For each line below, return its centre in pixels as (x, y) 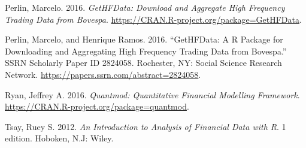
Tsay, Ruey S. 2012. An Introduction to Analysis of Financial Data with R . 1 (146, 126)
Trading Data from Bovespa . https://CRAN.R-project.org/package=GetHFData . (153, 19)
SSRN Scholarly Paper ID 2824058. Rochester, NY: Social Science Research (143, 63)
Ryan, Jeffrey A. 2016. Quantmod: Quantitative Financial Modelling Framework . (152, 94)
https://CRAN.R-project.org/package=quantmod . (97, 106)
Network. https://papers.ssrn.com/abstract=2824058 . (103, 74)
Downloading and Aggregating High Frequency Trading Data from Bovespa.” (146, 51)
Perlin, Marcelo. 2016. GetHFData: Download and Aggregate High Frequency (145, 7)
